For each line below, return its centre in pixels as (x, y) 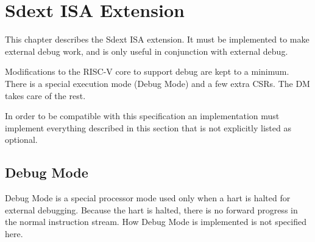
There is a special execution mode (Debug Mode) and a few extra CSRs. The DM (157, 83)
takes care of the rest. (45, 95)
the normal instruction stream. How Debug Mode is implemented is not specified (156, 222)
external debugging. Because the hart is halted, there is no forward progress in (151, 209)
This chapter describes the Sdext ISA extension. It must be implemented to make (157, 39)
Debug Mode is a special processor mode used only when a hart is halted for (148, 198)
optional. (21, 140)
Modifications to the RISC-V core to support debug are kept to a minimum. (147, 71)
